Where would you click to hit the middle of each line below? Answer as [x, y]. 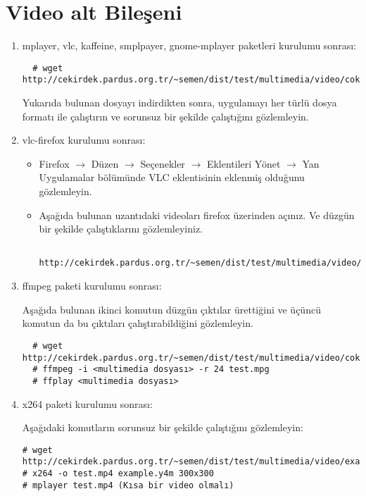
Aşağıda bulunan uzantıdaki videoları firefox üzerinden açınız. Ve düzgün [197, 215]
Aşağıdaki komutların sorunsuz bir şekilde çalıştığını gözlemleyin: [163, 427]
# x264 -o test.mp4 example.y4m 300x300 [118, 473]
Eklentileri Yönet [244, 163]
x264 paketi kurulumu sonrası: [87, 403]
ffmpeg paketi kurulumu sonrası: [92, 286]
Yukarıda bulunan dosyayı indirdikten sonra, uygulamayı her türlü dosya [179, 103]
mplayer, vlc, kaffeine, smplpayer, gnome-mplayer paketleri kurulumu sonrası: [189, 45]
